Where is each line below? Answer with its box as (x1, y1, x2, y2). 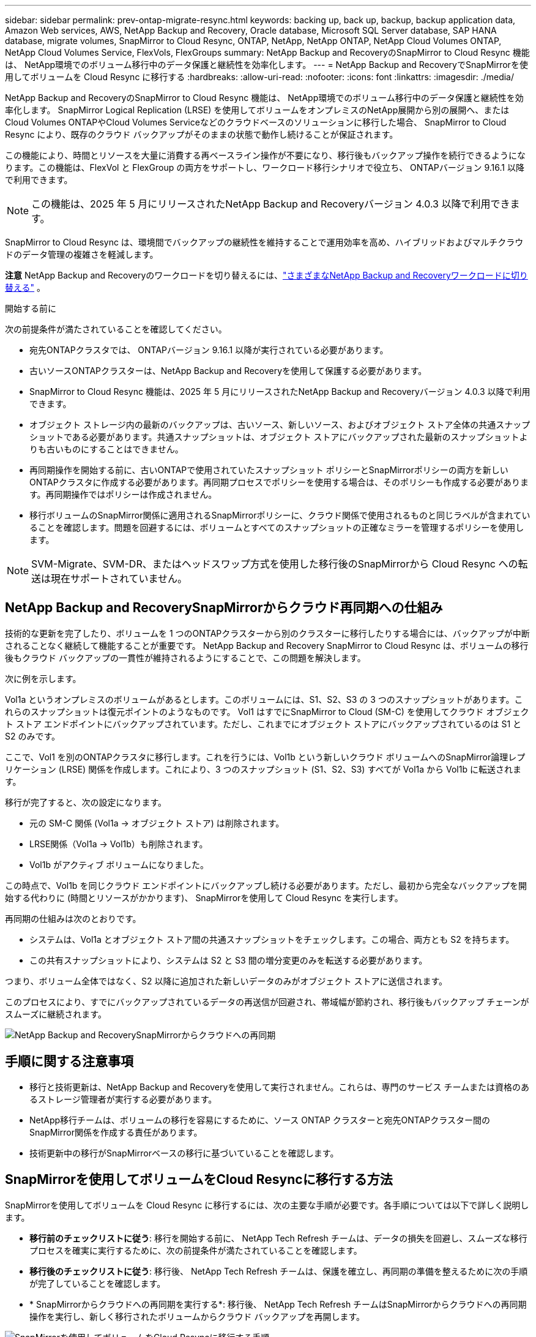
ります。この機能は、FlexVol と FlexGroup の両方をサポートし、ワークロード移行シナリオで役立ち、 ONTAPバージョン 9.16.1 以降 (5, 162, 524, 173)
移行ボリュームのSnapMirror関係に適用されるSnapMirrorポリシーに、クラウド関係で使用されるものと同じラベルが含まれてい (29, 510, 530, 520)
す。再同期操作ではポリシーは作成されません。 (29, 489, 217, 500)
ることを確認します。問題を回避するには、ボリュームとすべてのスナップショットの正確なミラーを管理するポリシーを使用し (29, 522, 524, 533)
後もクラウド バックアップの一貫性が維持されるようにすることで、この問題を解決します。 (5, 652, 366, 663)
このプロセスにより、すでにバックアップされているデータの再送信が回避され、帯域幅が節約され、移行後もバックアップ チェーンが (5, 996, 529, 1007)
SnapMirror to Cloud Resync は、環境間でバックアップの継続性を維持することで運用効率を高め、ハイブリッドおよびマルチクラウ (5, 237, 524, 247)
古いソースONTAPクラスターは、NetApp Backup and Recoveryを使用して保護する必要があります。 (29, 365, 427, 376)
